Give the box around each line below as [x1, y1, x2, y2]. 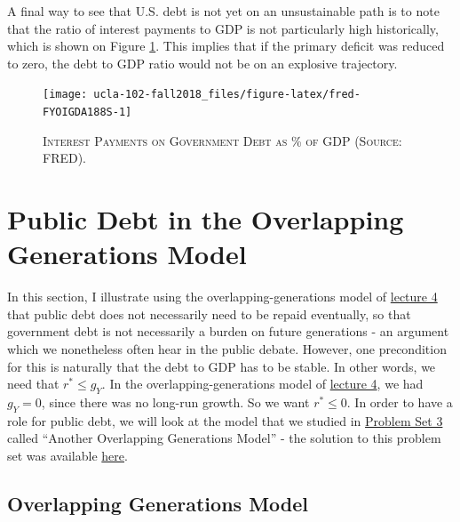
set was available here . [7, 446, 128, 464]
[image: [43, 88, 88, 101]
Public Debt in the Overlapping [7, 201, 404, 237]
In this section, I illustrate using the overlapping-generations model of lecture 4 [7, 287, 438, 306]
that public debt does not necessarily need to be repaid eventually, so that [7, 304, 411, 323]
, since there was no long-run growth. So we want [41, 392, 310, 411]
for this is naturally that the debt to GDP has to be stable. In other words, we [7, 357, 436, 375]
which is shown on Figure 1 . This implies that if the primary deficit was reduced [7, 36, 445, 55]
